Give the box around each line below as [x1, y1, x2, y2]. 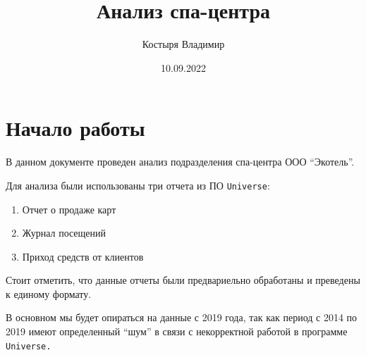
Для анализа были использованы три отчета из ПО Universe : [6, 177, 270, 192]
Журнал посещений [22, 225, 106, 240]
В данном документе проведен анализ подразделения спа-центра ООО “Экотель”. [6, 154, 355, 169]
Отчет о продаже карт [22, 201, 116, 216]
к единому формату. [6, 286, 92, 301]
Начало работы [6, 113, 145, 142]
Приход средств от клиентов [22, 249, 144, 263]
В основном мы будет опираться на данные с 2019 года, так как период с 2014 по [6, 310, 358, 325]
